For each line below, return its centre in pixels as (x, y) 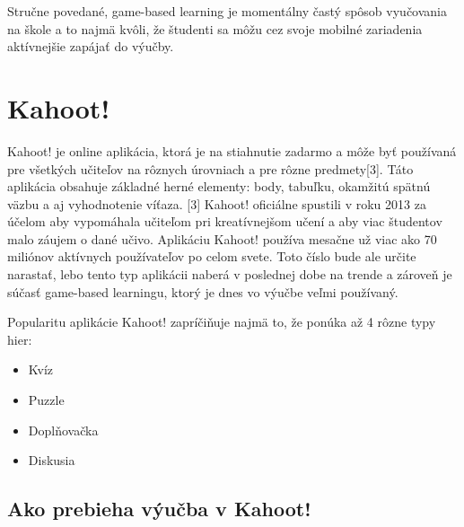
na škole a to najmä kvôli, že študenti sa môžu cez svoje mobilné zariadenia (215, 28)
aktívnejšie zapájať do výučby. (91, 46)
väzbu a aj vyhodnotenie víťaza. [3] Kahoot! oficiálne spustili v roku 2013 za (217, 203)
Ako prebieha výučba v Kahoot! (159, 509)
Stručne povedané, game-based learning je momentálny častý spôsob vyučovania (227, 11)
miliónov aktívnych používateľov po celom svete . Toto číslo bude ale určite (212, 256)
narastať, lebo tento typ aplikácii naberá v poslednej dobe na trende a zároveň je (230, 274)
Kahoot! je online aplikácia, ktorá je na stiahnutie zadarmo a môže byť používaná (232, 150)
